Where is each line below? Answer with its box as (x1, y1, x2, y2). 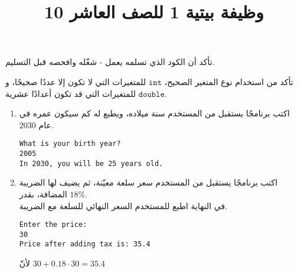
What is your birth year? (19, 139, 121, 148)
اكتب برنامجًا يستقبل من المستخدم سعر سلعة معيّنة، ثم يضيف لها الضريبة (19, 176, 278, 188)
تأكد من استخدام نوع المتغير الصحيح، (164, 75, 293, 87)
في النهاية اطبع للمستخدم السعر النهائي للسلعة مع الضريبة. (19, 199, 227, 212)
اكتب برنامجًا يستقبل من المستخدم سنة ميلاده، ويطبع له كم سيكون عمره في (19, 107, 290, 119)
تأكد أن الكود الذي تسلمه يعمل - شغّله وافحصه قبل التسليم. (5, 56, 215, 68)
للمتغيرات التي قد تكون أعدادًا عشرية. (5, 87, 167, 99)
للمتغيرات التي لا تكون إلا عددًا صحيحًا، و (5, 75, 146, 87)
